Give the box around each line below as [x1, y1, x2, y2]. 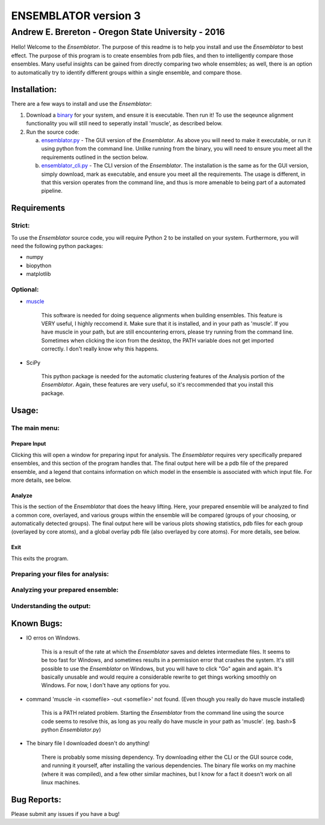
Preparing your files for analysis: [11, 570, 110, 578]
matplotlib [26, 270, 51, 278]
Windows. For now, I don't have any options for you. [41, 682, 170, 689]
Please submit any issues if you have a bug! [11, 810, 120, 817]
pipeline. [41, 187, 63, 195]
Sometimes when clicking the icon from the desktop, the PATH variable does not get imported [41, 337, 274, 344]
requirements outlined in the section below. [41, 154, 149, 161]
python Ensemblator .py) [41, 726, 102, 733]
